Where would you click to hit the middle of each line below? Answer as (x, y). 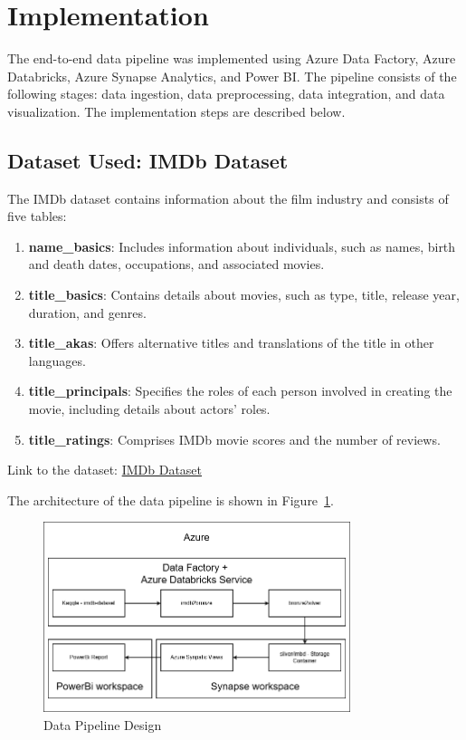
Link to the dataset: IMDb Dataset (105, 470)
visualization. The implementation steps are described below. (176, 111)
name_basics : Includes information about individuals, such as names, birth (242, 246)
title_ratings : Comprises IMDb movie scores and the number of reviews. (234, 439)
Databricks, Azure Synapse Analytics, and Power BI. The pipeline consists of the (232, 76)
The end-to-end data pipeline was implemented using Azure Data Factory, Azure (232, 58)
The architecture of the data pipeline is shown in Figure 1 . (171, 500)
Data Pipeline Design (103, 724)
